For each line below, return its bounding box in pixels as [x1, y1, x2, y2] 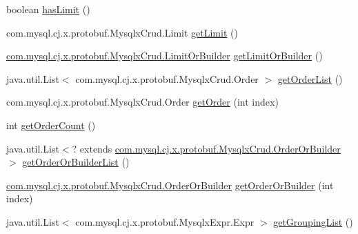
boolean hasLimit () [6, 2, 90, 16]
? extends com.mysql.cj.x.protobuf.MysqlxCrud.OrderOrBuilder [72, 141, 341, 155]
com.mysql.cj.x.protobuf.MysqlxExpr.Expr [75, 214, 255, 228]
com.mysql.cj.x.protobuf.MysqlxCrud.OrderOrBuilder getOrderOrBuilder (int [6, 177, 334, 192]
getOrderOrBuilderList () [22, 155, 130, 169]
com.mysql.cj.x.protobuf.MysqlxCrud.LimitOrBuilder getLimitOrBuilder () [6, 48, 323, 63]
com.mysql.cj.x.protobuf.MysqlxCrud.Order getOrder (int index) [6, 95, 279, 109]
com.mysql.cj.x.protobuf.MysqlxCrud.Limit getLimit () [6, 25, 238, 39]
